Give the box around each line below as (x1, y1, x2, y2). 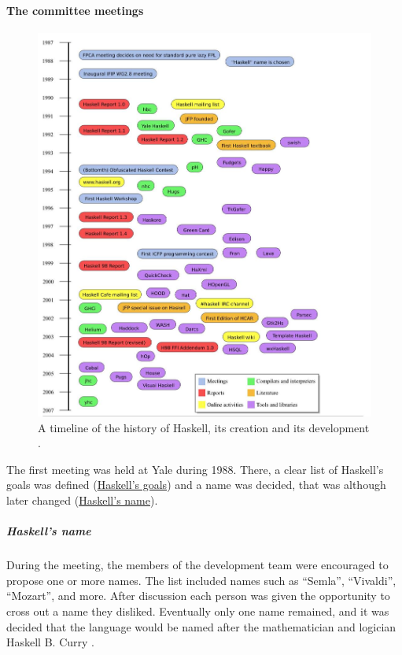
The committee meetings (6, 2, 144, 18)
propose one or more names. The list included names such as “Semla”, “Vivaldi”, (6, 572, 396, 588)
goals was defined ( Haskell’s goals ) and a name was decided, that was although (6, 476, 386, 493)
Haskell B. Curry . (6, 634, 94, 650)
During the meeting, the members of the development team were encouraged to (6, 557, 389, 573)
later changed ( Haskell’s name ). (6, 492, 158, 509)
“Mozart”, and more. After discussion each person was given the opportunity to (6, 587, 390, 604)
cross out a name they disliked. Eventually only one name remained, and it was (6, 602, 389, 619)
